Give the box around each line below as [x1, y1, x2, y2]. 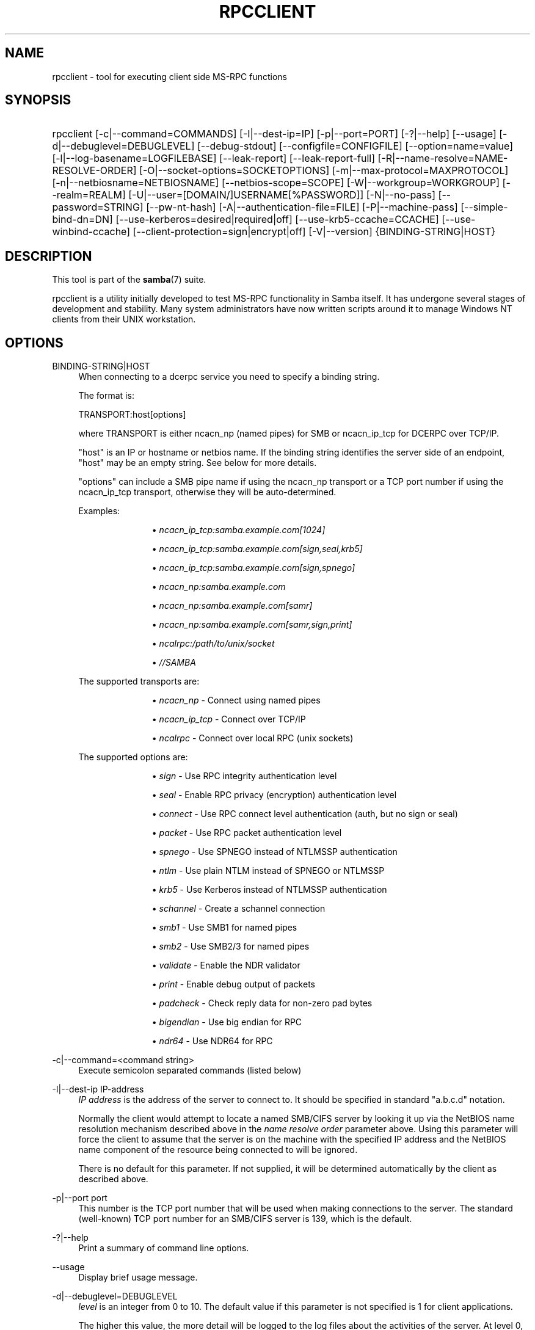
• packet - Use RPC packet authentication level [151, 827, 342, 838]
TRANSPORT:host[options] [78, 409, 186, 420]
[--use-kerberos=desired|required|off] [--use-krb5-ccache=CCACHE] [115, 213, 439, 226]
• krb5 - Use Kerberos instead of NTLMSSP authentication [151, 884, 387, 895]
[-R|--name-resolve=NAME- [377, 152, 508, 165]
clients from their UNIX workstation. [52, 314, 196, 325]
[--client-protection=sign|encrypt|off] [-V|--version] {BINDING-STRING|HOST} [133, 225, 496, 238]
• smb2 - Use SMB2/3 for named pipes [151, 941, 310, 952]
